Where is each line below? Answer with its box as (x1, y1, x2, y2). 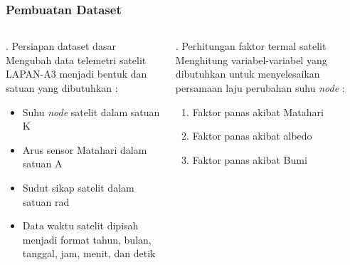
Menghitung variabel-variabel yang (175, 52, 327, 67)
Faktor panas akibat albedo (192, 128, 312, 143)
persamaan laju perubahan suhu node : (175, 80, 345, 95)
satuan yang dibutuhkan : (6, 80, 118, 95)
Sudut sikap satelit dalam (22, 180, 134, 194)
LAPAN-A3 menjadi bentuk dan (6, 66, 147, 81)
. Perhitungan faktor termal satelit (175, 38, 327, 53)
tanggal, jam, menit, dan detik (22, 246, 156, 261)
